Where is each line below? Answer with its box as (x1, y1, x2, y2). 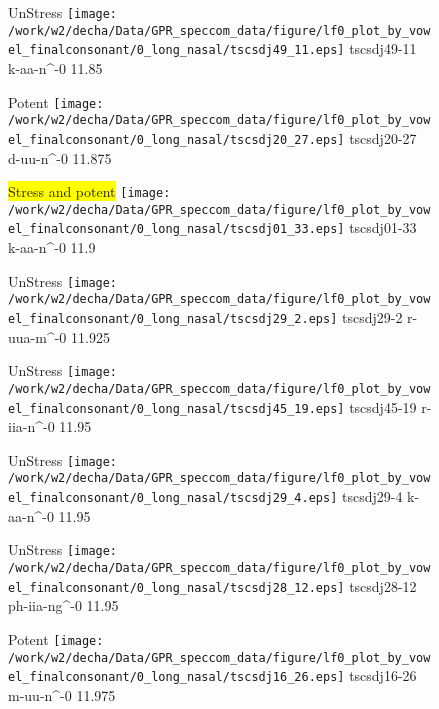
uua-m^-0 (8, 326, 67, 347)
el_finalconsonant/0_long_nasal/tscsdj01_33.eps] (8, 222, 345, 237)
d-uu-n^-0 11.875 (8, 147, 112, 168)
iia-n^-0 (8, 416, 55, 437)
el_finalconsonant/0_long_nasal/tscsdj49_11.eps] (8, 43, 345, 58)
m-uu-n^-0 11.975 (8, 684, 116, 705)
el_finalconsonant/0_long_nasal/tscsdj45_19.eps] (8, 401, 345, 416)
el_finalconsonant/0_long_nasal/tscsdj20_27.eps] (8, 132, 345, 147)
